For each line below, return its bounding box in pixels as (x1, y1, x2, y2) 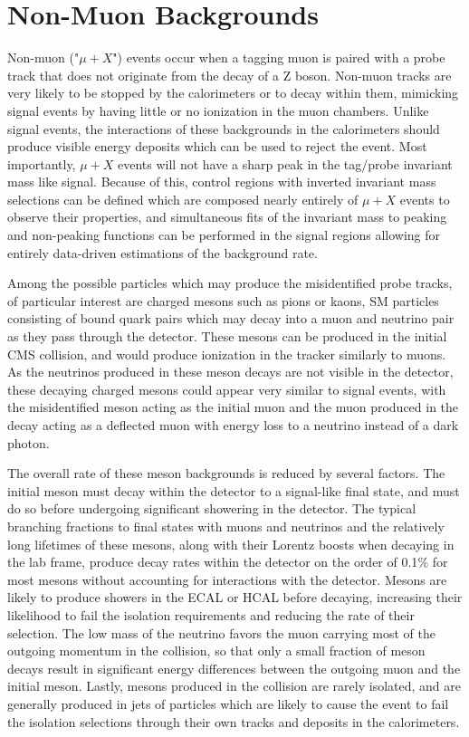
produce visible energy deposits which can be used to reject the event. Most (7, 137, 427, 156)
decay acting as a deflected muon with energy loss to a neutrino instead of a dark (7, 416, 459, 434)
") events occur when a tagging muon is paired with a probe (112, 48, 445, 67)
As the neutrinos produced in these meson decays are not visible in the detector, (7, 362, 454, 381)
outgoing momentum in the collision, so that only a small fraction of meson (7, 641, 426, 660)
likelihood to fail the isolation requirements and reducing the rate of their (7, 605, 415, 624)
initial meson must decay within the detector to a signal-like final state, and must (7, 481, 460, 500)
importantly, (7, 154, 76, 173)
